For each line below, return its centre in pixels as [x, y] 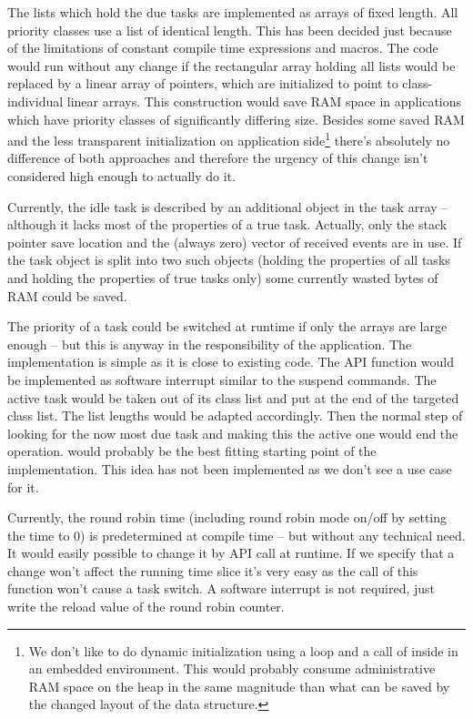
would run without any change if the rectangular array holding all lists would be [231, 65]
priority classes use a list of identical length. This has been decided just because [230, 30]
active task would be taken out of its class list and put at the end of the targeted [233, 397]
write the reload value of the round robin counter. [146, 607]
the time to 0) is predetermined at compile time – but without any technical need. [236, 535]
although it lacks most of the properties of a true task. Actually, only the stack [227, 224]
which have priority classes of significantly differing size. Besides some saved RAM [236, 119]
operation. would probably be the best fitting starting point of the [192, 451]
